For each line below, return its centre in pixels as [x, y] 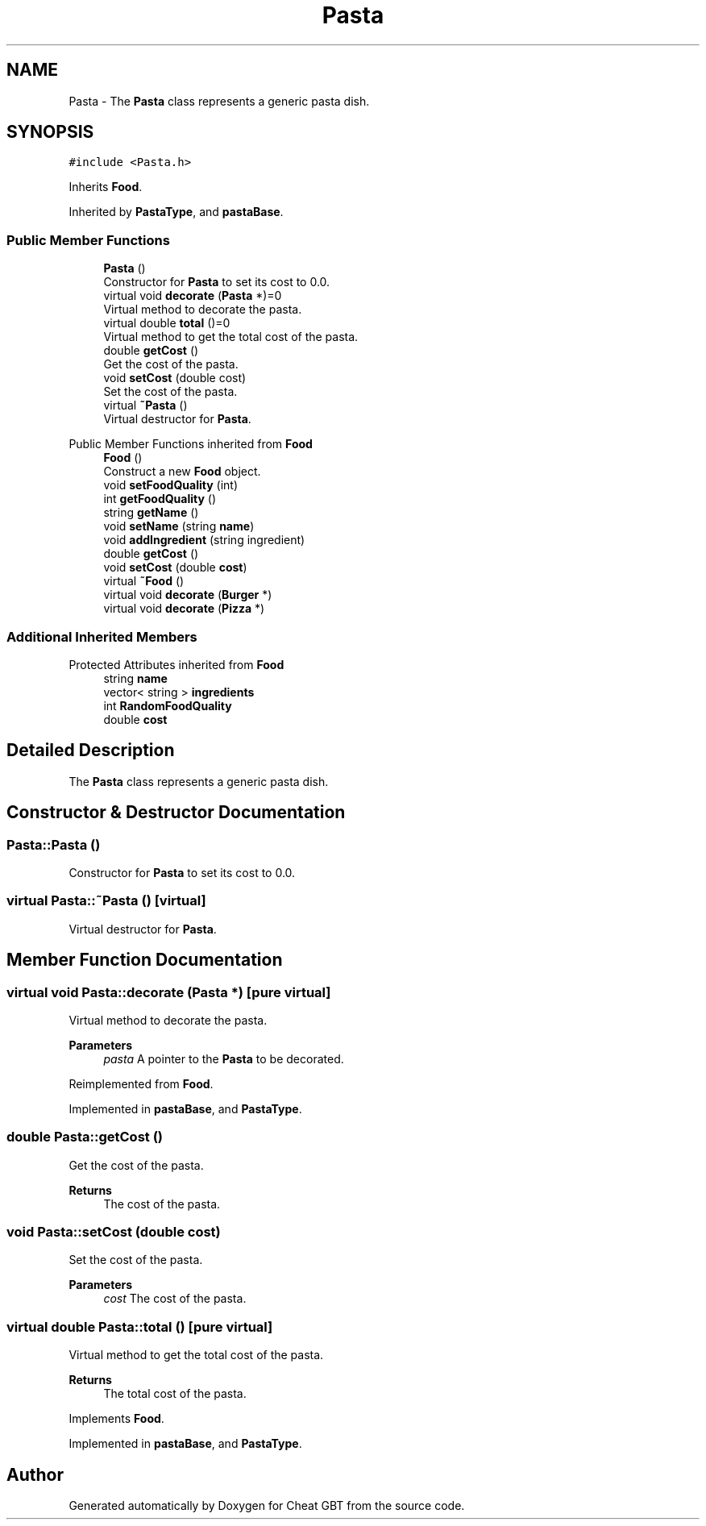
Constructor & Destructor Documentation [176, 813]
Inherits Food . [106, 187]
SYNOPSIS [50, 132]
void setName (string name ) [179, 526]
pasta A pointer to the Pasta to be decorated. [224, 1058]
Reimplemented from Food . [141, 1083]
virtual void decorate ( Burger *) [188, 595]
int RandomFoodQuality [168, 705]
